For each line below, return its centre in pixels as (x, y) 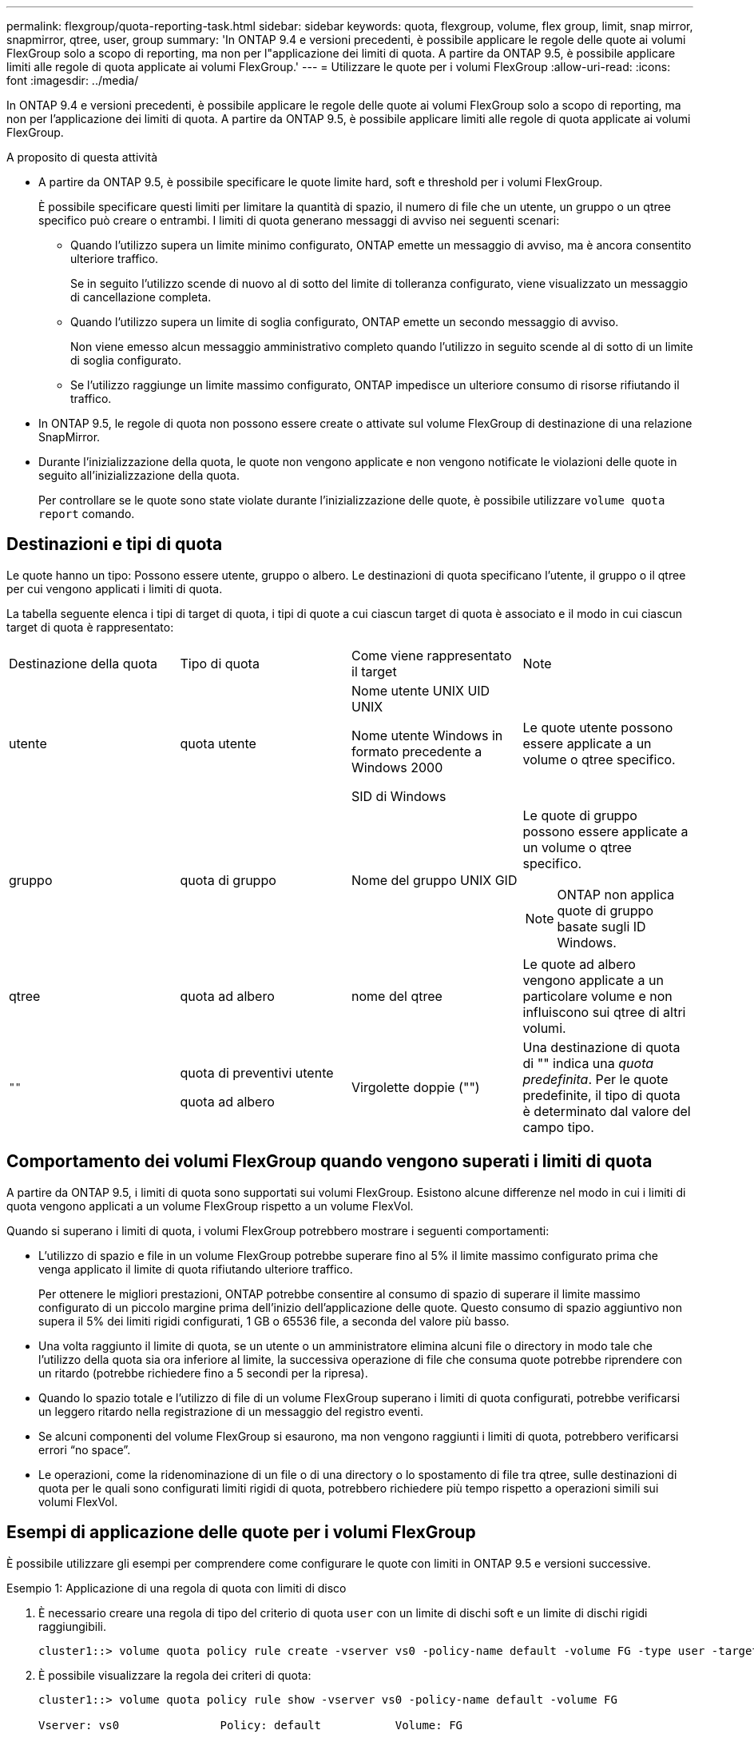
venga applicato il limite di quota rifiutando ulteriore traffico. (196, 1269)
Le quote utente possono (598, 727)
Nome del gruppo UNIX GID (435, 880)
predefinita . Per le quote (595, 1079)
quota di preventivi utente (257, 1072)
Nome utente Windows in (427, 735)
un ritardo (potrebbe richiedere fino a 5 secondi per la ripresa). (203, 1373)
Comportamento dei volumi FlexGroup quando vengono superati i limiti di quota (329, 1162)
